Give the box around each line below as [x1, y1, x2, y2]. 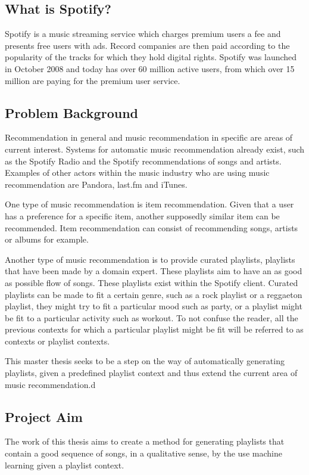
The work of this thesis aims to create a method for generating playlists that [5, 435, 285, 448]
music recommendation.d [5, 378, 96, 390]
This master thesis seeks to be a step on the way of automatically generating [5, 355, 285, 367]
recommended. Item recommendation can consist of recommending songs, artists [5, 221, 298, 234]
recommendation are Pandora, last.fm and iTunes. [5, 178, 188, 190]
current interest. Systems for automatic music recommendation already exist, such [5, 142, 305, 155]
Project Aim [5, 407, 83, 426]
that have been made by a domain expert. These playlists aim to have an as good [5, 265, 302, 277]
